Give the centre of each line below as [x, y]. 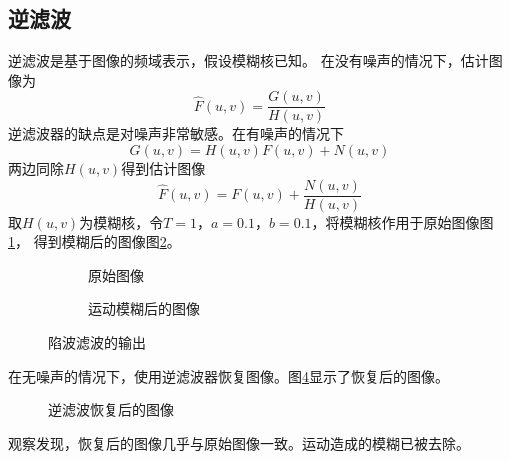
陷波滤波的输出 [97, 342]
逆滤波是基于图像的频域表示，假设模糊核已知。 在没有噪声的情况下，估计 [248, 60]
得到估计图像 [163, 168]
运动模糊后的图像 [144, 308]
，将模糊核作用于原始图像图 [402, 221]
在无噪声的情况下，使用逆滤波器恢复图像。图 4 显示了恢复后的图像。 [228, 375]
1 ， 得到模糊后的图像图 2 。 [94, 241]
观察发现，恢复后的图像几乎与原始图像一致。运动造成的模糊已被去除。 [239, 442]
